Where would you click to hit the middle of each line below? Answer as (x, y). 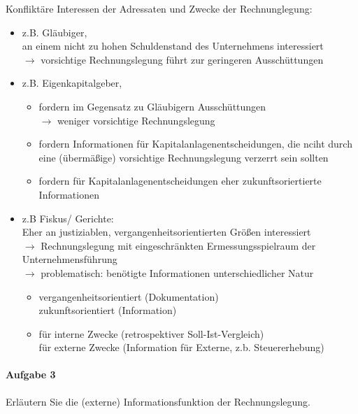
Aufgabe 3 (31, 374)
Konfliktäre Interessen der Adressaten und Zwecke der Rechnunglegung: (159, 8)
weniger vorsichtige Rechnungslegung (136, 120)
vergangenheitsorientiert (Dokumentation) (129, 296)
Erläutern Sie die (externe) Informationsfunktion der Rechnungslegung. (158, 401)
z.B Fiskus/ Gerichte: (68, 218)
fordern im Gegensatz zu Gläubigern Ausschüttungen (152, 106)
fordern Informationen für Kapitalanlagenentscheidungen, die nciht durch (195, 144)
